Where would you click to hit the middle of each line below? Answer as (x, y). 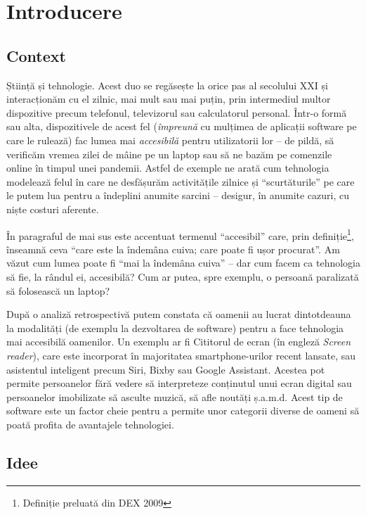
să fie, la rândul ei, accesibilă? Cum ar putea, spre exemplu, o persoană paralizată (183, 276)
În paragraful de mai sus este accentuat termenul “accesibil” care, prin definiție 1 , (180, 234)
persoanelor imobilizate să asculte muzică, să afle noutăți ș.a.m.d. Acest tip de (175, 396)
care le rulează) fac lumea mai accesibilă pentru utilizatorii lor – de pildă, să (170, 140)
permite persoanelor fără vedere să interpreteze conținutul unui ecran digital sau (179, 383)
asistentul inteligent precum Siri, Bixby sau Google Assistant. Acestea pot (166, 369)
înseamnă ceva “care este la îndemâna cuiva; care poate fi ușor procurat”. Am (173, 249)
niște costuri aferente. (53, 209)
